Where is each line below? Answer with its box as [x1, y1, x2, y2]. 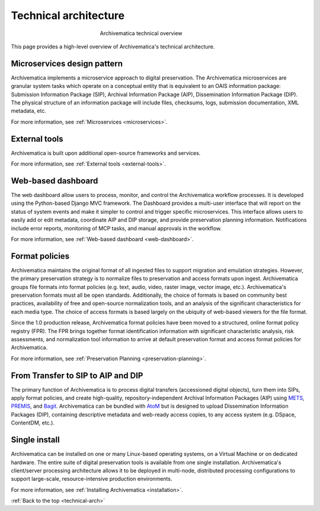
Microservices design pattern [11, 58, 123, 68]
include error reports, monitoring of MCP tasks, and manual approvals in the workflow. [11, 224, 222, 231]
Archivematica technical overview [100, 30, 183, 37]
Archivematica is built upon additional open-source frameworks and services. [11, 149, 201, 157]
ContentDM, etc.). [11, 419, 55, 427]
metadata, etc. [11, 107, 47, 115]
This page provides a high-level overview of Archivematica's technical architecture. [11, 43, 215, 50]
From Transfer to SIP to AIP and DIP [11, 370, 143, 380]
